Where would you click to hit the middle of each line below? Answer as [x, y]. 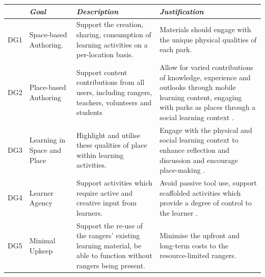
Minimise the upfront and [200, 235]
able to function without [114, 255]
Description [97, 11]
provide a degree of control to [206, 203]
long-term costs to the [194, 245]
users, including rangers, [114, 92]
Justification [182, 11]
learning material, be [109, 245]
